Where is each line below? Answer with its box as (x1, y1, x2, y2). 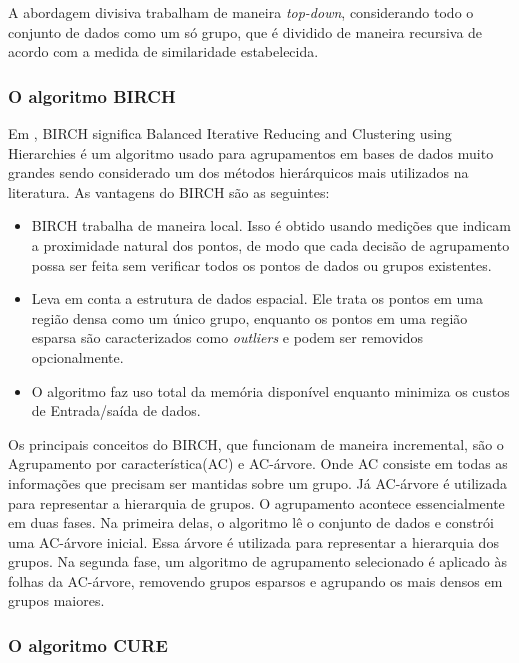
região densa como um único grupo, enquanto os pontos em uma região (31, 307, 468, 328)
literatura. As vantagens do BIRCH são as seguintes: (8, 181, 330, 202)
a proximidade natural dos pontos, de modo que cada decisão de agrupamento (31, 234, 510, 255)
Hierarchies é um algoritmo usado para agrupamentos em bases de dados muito (8, 142, 494, 163)
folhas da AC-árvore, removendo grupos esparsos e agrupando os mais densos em (8, 570, 503, 591)
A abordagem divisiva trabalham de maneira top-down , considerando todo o (8, 2, 474, 22)
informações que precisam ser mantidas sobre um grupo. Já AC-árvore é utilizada (8, 472, 507, 493)
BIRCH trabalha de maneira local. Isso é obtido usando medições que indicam (31, 215, 511, 236)
